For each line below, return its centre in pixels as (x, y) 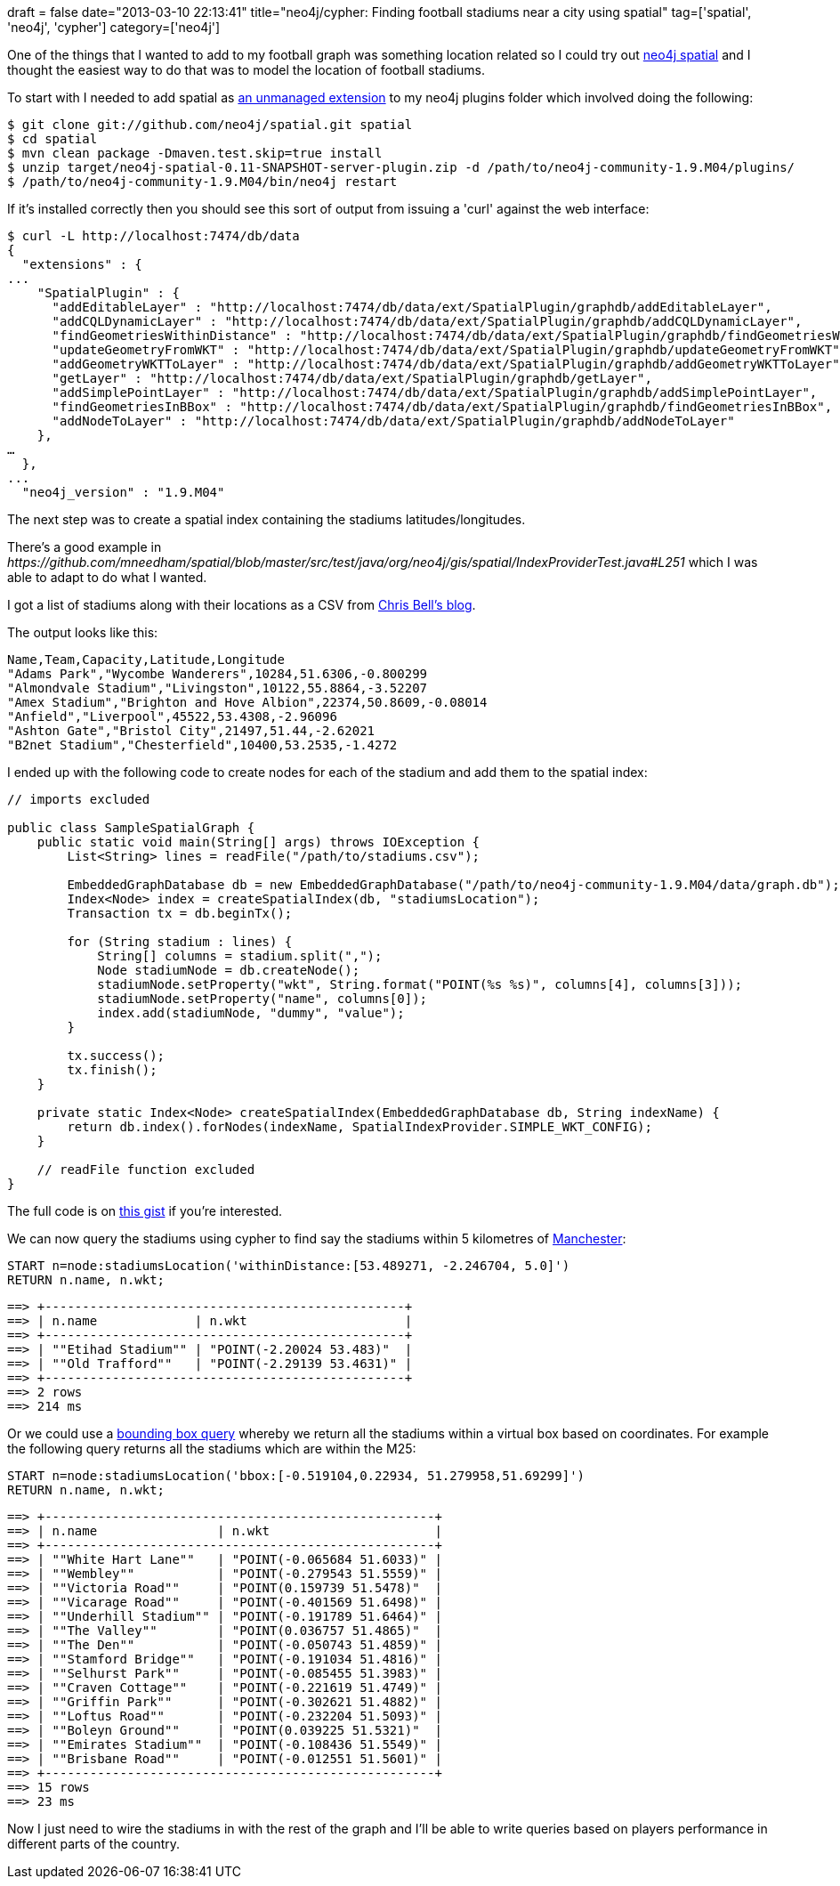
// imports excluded (79, 799)
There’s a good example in (85, 547)
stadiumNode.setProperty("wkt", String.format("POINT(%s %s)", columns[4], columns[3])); (420, 984)
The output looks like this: (83, 632)
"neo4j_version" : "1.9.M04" (123, 492)
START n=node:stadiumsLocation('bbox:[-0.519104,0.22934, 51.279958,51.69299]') (296, 1476)
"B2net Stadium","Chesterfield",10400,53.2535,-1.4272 (202, 745)
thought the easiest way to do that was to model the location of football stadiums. (246, 70)
